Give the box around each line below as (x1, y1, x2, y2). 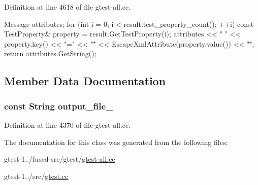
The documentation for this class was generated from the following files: (4, 136, 228, 147)
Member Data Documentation (4, 73, 166, 89)
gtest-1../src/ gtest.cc (4, 170, 69, 181)
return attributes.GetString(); (4, 48, 96, 59)
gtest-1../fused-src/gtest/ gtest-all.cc (4, 154, 115, 164)
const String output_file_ (4, 99, 113, 112)
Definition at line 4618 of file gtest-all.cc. (4, 2, 131, 12)
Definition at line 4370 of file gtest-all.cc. (4, 119, 131, 130)
